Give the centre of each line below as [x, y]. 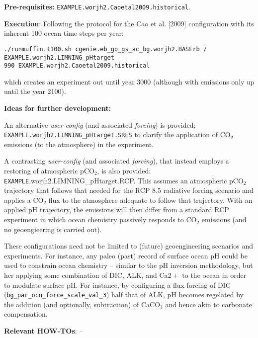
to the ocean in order [214, 275]
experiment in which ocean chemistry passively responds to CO [100, 219]
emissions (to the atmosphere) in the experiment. [79, 144]
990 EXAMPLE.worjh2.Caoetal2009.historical [77, 66]
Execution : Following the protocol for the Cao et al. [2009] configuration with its [129, 23]
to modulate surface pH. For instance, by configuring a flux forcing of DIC [117, 285]
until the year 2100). [35, 91]
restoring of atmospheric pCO [49, 171]
